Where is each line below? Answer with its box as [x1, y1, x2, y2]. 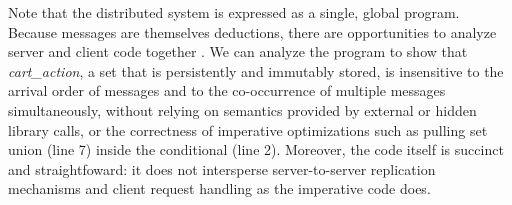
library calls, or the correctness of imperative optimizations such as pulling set [8, 119, 488, 140]
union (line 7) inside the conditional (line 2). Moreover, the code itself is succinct [8, 139, 504, 160]
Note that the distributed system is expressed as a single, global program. [8, 2, 460, 22]
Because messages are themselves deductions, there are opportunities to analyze [8, 21, 497, 42]
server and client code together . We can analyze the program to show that [8, 41, 468, 62]
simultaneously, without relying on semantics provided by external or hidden [8, 99, 477, 120]
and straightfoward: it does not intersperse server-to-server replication [8, 158, 436, 179]
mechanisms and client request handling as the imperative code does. [8, 178, 431, 199]
